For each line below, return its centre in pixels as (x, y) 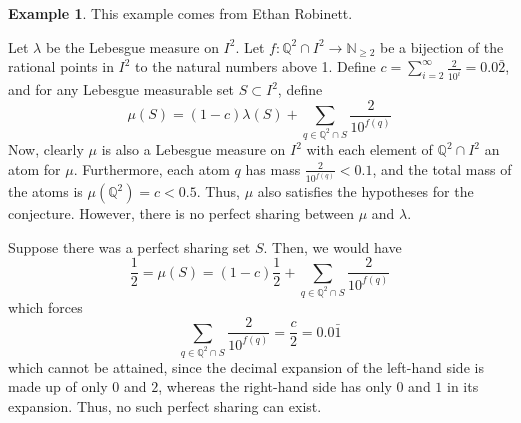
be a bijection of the (442, 46)
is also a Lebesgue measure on (193, 149)
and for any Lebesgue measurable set (121, 89)
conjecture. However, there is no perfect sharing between (181, 213)
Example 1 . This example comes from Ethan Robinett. (180, 13)
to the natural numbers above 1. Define (255, 66)
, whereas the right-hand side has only (275, 386)
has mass (273, 168)
